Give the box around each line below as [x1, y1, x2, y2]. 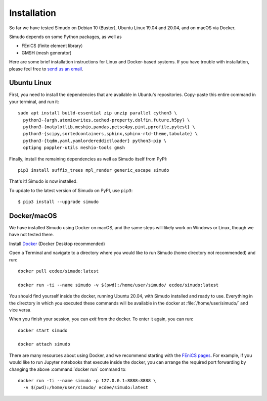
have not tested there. [9, 232, 54, 238]
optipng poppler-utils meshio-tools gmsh [23, 145, 125, 150]
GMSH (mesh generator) [21, 50, 72, 55]
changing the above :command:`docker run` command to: [9, 366, 127, 372]
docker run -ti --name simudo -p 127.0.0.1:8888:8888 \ [18, 378, 156, 384]
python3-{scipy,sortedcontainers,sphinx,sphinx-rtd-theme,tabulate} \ [23, 131, 198, 137]
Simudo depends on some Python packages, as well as [9, 34, 122, 40]
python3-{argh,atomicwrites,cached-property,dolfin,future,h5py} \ [23, 117, 190, 123]
